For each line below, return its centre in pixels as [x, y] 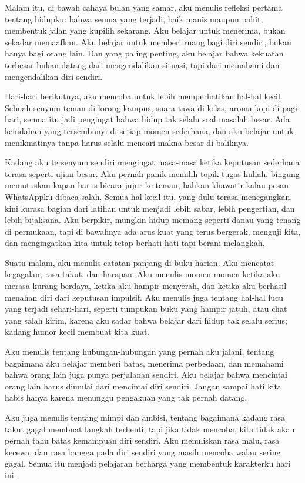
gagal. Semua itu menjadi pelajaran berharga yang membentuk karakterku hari [148, 463]
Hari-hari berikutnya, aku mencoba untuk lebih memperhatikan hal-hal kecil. [144, 96]
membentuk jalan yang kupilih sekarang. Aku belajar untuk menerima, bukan [145, 30]
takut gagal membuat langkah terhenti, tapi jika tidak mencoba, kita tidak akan [150, 429]
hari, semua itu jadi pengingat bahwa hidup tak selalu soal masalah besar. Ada [147, 119]
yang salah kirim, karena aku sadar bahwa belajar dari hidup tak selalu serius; [146, 320]
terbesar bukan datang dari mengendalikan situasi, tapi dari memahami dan [142, 64]
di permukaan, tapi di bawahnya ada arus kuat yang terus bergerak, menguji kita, [153, 231]
